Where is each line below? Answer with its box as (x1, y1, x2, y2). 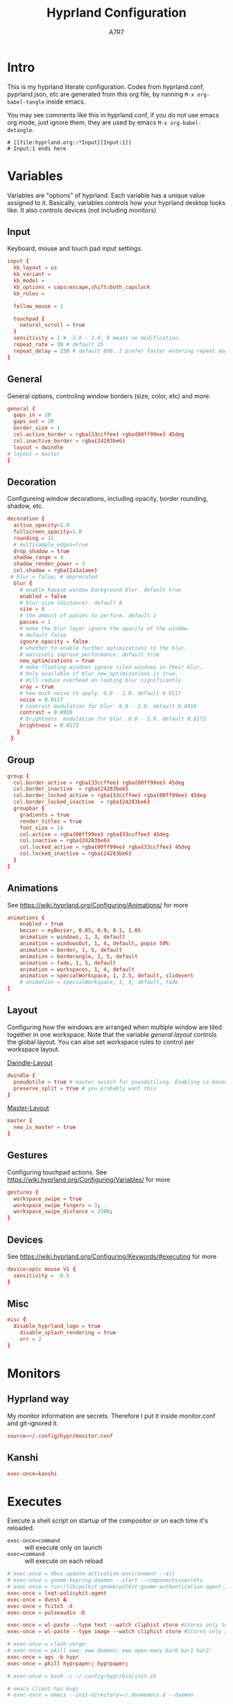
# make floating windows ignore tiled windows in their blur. (19, 664, 203, 671)
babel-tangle (7, 99, 45, 106)
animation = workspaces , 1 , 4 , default (19, 966, 135, 973)
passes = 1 (19, 618, 51, 626)
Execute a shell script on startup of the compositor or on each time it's (7, 1516, 209, 1525)
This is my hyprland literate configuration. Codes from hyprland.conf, (7, 82, 205, 91)
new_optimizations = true (19, 657, 95, 664)
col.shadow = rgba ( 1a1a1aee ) (13, 567, 98, 574)
